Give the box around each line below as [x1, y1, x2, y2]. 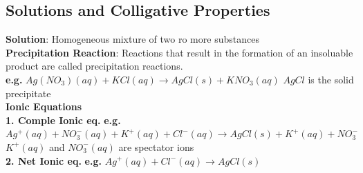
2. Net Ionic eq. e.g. [6, 153, 102, 167]
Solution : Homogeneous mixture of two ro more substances [6, 32, 259, 46]
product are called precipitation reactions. [6, 59, 183, 73]
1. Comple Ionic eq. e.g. [6, 112, 121, 127]
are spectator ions [118, 139, 194, 154]
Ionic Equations [6, 99, 82, 114]
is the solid [308, 72, 354, 86]
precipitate [6, 85, 51, 100]
